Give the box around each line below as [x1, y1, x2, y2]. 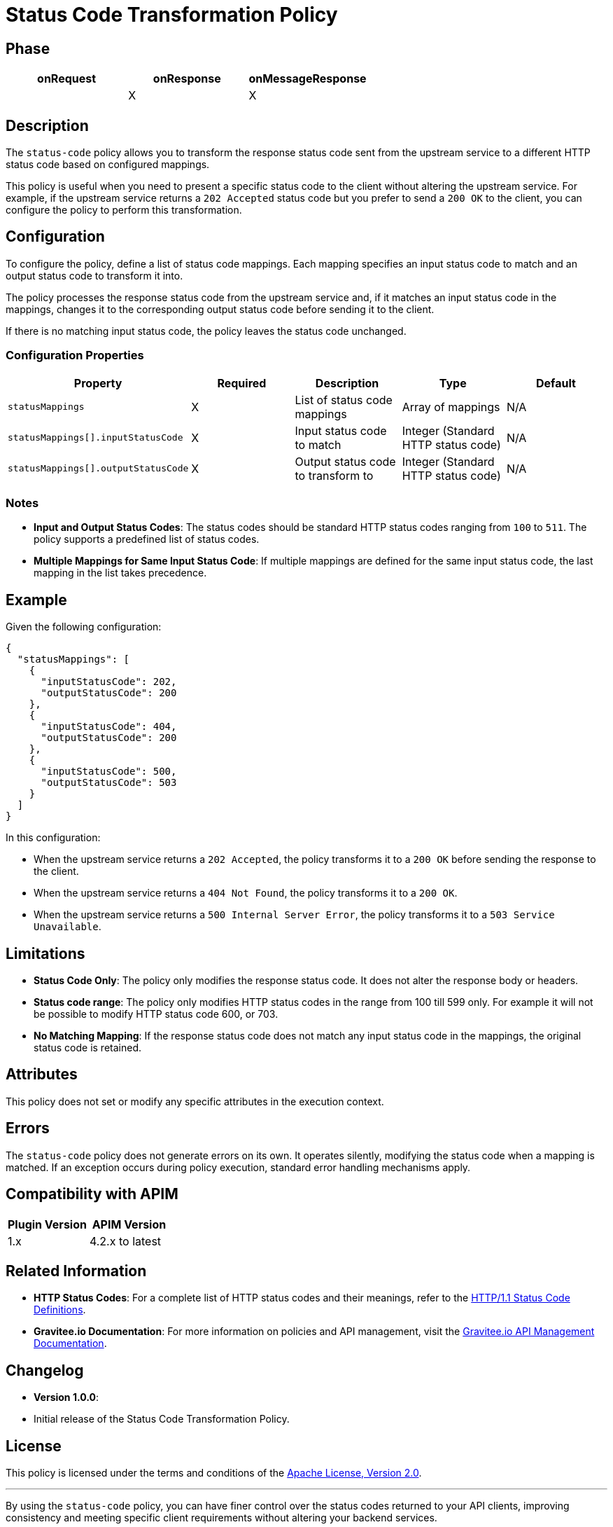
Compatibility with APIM [6, 1185, 178, 1203]
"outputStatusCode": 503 [41, 777, 177, 789]
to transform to [295, 468, 374, 483]
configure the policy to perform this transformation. [6, 204, 242, 216]
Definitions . [34, 1304, 86, 1316]
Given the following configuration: [6, 621, 162, 633]
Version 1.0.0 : [34, 1391, 99, 1404]
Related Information [6, 1262, 147, 1280]
